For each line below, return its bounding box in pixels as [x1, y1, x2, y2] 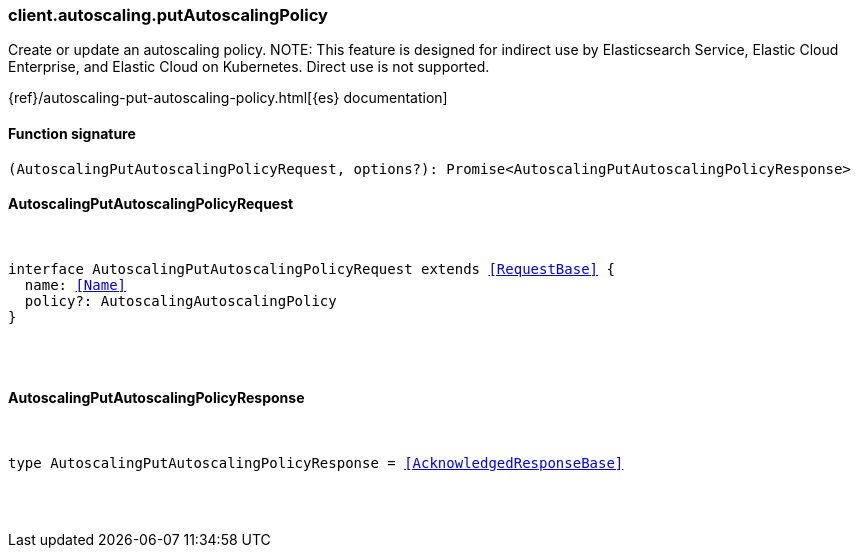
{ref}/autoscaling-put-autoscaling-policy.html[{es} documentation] [8, 89, 448, 107]
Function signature [8, 124, 136, 142]
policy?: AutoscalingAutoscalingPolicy [24, 292, 337, 309]
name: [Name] [24, 276, 127, 293]
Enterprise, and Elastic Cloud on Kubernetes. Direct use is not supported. [8, 58, 490, 76]
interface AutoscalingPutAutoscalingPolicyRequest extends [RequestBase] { [8, 260, 615, 277]
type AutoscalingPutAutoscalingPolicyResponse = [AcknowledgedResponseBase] [8, 455, 624, 472]
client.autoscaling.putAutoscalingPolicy [8, 5, 328, 25]
